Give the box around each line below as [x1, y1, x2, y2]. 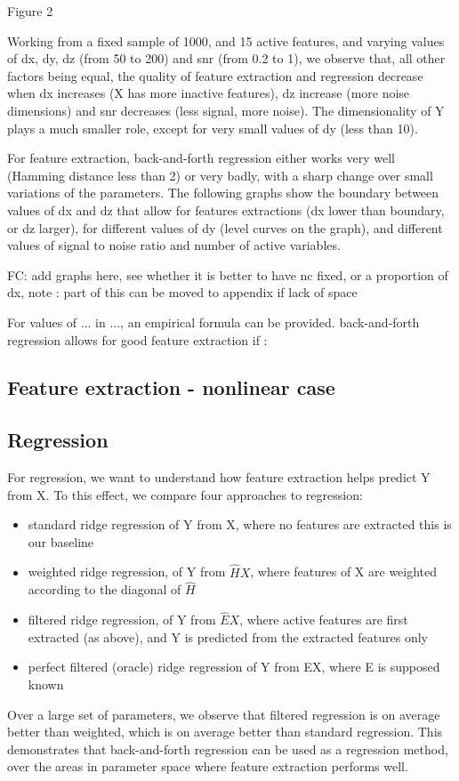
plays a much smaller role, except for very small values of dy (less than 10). [7, 118, 418, 137]
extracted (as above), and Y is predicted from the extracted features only [28, 627, 428, 646]
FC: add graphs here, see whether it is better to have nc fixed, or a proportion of [7, 265, 448, 284]
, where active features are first [239, 610, 408, 629]
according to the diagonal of [28, 580, 181, 599]
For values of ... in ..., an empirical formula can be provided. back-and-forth [7, 312, 420, 331]
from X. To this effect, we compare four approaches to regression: [7, 485, 363, 503]
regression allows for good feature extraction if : [7, 330, 268, 349]
